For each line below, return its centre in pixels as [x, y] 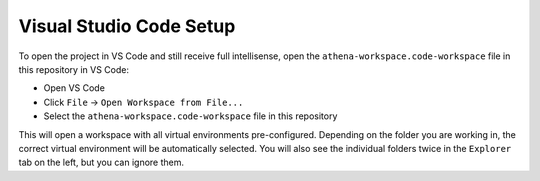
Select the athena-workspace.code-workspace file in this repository [190, 116]
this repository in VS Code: [74, 69]
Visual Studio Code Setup [127, 26]
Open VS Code [74, 88]
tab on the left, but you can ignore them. [101, 162]
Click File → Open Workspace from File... [143, 102]
